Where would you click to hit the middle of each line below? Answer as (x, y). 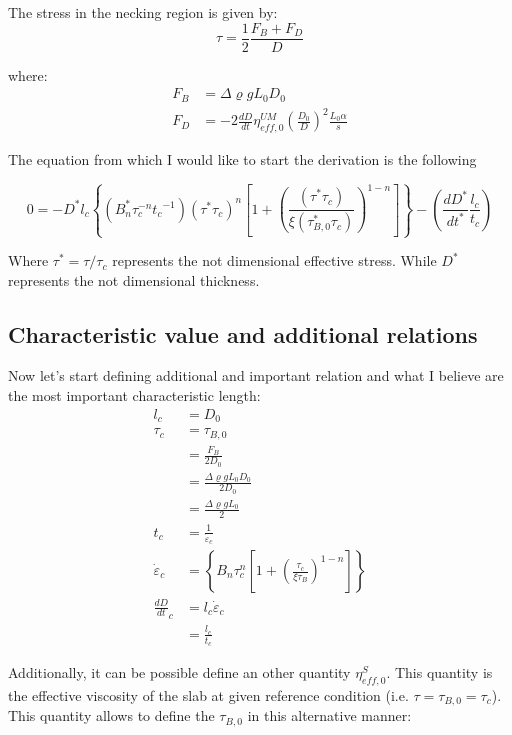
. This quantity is (439, 672)
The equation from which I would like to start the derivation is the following (242, 159)
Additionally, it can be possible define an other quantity (179, 672)
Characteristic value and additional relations (243, 333)
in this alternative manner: (329, 715)
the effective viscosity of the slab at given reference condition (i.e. (208, 695)
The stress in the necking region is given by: (143, 12)
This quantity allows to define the (111, 715)
